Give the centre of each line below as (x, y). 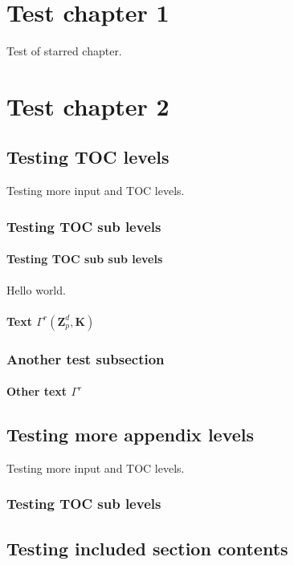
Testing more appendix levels (131, 435)
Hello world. (36, 289)
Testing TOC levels (88, 157)
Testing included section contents (147, 548)
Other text (37, 391)
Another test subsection (86, 358)
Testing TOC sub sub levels (85, 259)
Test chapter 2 (88, 106)
